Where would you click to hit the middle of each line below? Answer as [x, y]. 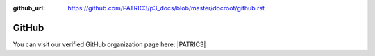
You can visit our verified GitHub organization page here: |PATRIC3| [109, 44]
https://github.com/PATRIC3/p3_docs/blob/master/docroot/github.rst [166, 8]
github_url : [29, 8]
